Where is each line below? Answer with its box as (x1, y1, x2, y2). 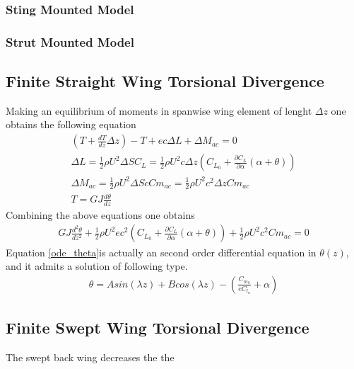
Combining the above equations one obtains (6, 207, 195, 222)
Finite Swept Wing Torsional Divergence (6, 317, 309, 339)
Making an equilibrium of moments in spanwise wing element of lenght (6, 103, 312, 118)
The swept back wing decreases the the (6, 349, 175, 364)
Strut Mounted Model (6, 33, 134, 50)
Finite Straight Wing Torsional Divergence (6, 70, 324, 92)
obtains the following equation (6, 117, 136, 132)
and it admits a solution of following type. (6, 259, 188, 273)
